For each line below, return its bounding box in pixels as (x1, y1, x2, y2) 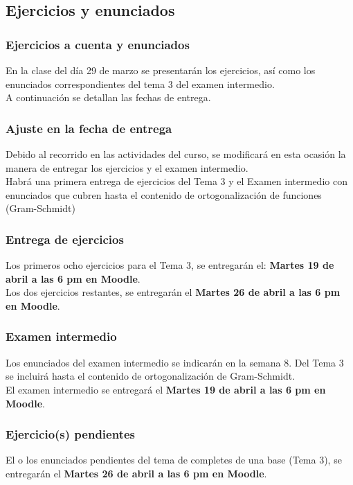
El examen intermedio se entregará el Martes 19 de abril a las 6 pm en (6, 382, 326, 396)
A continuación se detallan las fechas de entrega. (6, 90, 211, 105)
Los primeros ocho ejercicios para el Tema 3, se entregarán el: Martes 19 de (6, 258, 334, 272)
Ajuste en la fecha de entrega (6, 119, 172, 136)
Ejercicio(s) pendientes (6, 425, 136, 443)
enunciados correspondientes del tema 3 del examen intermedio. (6, 76, 275, 91)
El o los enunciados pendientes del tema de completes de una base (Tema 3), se (6, 452, 342, 467)
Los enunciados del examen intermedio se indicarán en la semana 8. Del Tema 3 (6, 355, 344, 369)
